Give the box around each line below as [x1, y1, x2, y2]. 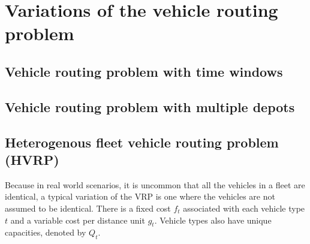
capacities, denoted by [5, 226, 86, 239]
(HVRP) [5, 150, 59, 168]
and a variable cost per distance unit [10, 213, 145, 226]
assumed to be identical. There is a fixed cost [5, 201, 171, 214]
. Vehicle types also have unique [154, 213, 272, 226]
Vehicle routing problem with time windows [5, 62, 283, 80]
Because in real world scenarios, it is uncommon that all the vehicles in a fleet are [5, 178, 305, 191]
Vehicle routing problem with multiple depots [5, 97, 295, 116]
